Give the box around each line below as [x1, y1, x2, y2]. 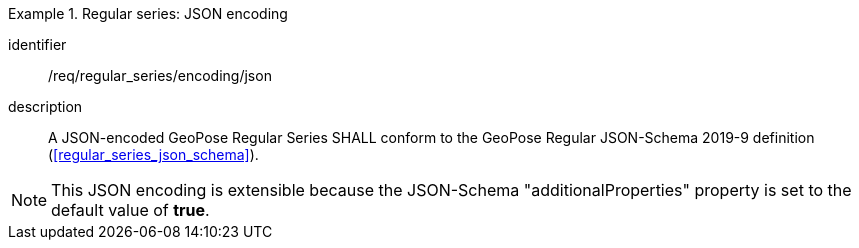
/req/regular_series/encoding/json [48, 67, 272, 84]
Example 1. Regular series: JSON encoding [8, 5, 288, 22]
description [8, 98, 83, 115]
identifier [8, 36, 67, 53]
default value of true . [51, 200, 210, 220]
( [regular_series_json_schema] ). [48, 146, 259, 163]
